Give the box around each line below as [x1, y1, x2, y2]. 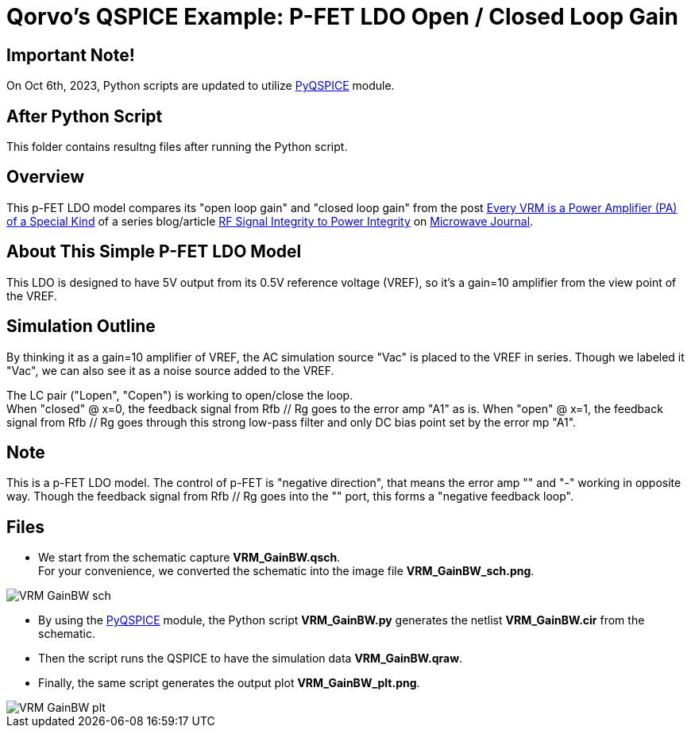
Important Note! [6, 44, 135, 65]
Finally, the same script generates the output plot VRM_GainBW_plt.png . [38, 676, 420, 690]
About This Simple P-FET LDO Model [6, 241, 302, 262]
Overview [6, 167, 85, 187]
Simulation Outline [6, 316, 156, 337]
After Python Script [6, 106, 163, 126]
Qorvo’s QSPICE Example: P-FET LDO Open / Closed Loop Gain [6, 3, 679, 30]
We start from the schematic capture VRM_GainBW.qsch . [38, 550, 341, 565]
